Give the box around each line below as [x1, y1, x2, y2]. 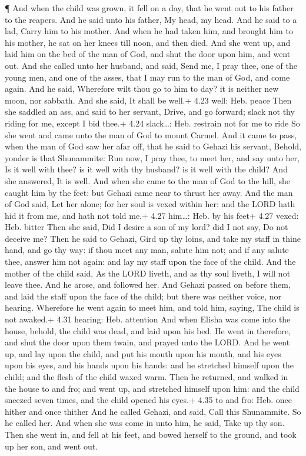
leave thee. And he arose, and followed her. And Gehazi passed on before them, [5, 278, 291, 291]
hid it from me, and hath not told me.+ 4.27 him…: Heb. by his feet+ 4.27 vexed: [5, 209, 299, 221]
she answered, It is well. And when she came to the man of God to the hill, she [5, 174, 291, 187]
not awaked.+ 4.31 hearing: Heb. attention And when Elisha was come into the [5, 313, 291, 325]
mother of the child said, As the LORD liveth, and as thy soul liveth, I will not [5, 267, 291, 279]
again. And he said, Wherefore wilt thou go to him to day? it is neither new [5, 82, 279, 95]
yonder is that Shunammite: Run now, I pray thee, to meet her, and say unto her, [5, 151, 300, 164]
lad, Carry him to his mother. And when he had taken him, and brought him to [5, 25, 293, 37]
